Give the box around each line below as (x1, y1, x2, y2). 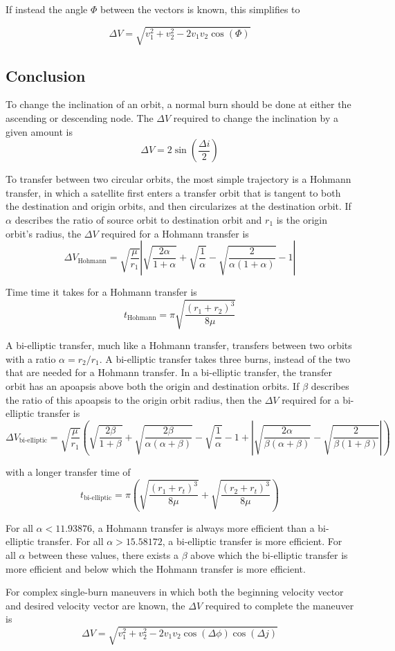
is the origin (276, 212, 327, 226)
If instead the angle (6, 2, 88, 16)
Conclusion (6, 64, 86, 86)
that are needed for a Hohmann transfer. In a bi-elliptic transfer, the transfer (6, 365, 332, 380)
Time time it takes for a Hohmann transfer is (6, 285, 197, 299)
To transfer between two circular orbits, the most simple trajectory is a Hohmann (6, 172, 351, 186)
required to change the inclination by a (173, 110, 338, 125)
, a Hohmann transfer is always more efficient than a (92, 520, 315, 535)
